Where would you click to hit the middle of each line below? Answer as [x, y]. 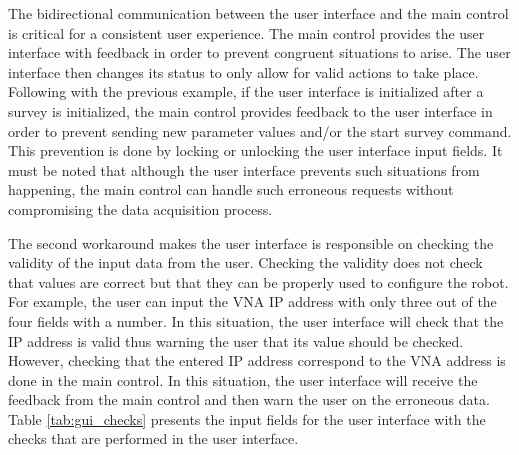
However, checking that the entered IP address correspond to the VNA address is [257, 360]
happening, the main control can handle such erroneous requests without [231, 189]
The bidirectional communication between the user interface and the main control [258, 13]
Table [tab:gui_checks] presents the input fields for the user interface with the [247, 418]
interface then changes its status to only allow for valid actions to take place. [243, 71]
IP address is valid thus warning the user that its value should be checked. [236, 340]
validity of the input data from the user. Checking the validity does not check [245, 262]
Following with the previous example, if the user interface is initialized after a [246, 91]
